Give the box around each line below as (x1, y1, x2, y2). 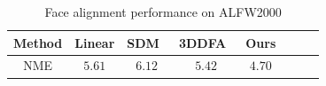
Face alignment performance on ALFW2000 (44, 3, 282, 20)
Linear (74, 33, 115, 51)
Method (13, 33, 63, 51)
